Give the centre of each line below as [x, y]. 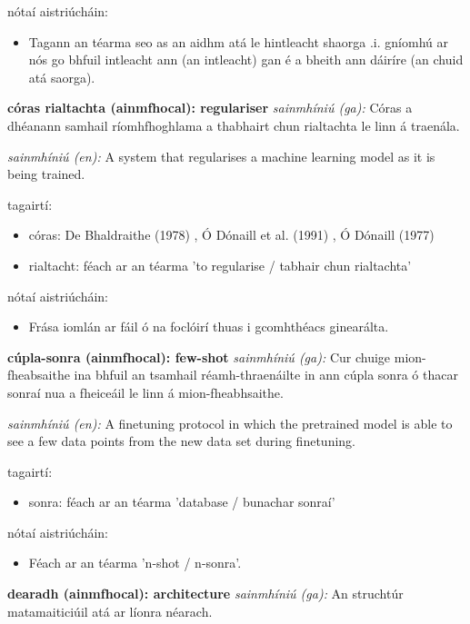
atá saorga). [62, 77]
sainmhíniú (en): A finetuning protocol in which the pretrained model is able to [230, 423]
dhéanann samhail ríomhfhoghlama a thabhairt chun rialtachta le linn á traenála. [234, 125]
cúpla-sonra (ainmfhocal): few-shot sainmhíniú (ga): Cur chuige [199, 357]
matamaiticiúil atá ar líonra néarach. [110, 611]
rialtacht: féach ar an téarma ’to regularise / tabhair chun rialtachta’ [220, 265]
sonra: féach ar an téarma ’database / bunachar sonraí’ [182, 502]
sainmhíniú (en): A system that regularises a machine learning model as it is [221, 156]
